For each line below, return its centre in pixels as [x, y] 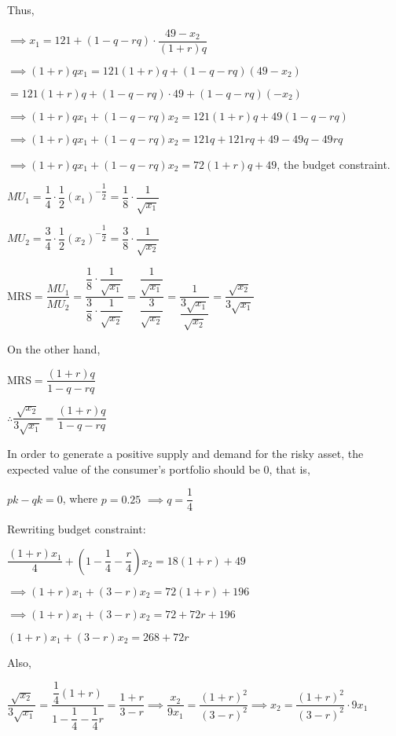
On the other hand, [54, 348]
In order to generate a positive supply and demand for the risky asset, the [185, 453]
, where [80, 498]
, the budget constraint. [334, 164]
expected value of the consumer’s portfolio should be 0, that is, [159, 469]
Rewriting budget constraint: [77, 529]
